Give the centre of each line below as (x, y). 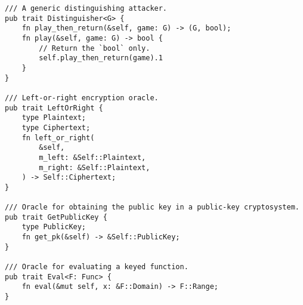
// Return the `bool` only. (95, 48)
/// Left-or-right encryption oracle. (82, 98)
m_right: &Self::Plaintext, (95, 167)
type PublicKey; (54, 227)
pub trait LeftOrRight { (54, 108)
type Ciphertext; (56, 127)
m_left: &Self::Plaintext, (92, 157)
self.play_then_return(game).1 (101, 58)
